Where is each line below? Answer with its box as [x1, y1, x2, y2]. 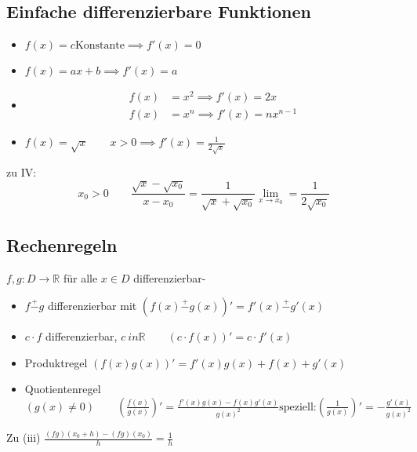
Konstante [74, 40, 125, 52]
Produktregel [24, 354, 88, 370]
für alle [63, 269, 98, 286]
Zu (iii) [6, 429, 41, 446]
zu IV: [6, 164, 37, 180]
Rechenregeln [6, 232, 118, 257]
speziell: [279, 401, 317, 413]
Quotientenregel [24, 381, 101, 397]
